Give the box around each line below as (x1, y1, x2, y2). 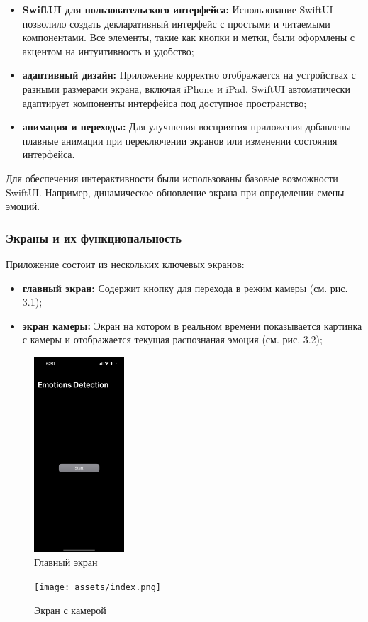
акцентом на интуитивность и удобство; (22, 43, 194, 58)
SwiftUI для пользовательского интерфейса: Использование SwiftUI (22, 2, 333, 16)
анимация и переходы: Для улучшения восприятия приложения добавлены (22, 119, 351, 134)
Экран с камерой (34, 602, 106, 617)
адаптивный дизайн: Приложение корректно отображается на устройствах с (22, 67, 356, 82)
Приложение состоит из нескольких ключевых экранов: (6, 256, 245, 271)
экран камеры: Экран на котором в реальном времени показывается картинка (22, 318, 362, 333)
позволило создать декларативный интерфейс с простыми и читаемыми (22, 16, 330, 30)
